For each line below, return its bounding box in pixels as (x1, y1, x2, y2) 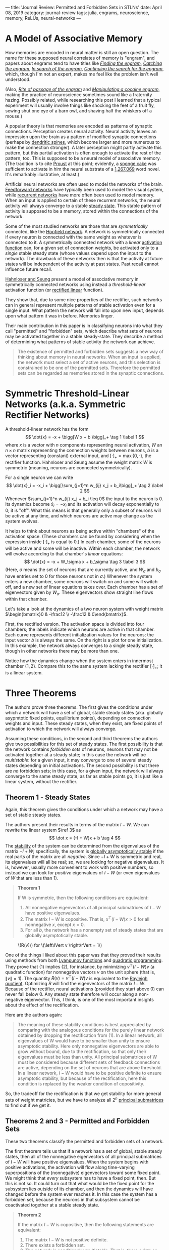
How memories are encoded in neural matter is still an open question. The (5, 49, 159, 55)
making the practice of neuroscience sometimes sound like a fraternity (5, 91, 152, 98)
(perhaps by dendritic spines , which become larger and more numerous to (5, 139, 160, 145)
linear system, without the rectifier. (5, 778, 78, 784)
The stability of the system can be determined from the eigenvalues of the (5, 843, 160, 849)
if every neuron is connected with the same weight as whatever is (5, 234, 142, 240)
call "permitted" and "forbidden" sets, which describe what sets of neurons (5, 328, 162, 334)
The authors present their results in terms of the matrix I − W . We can (5, 822, 149, 828)
